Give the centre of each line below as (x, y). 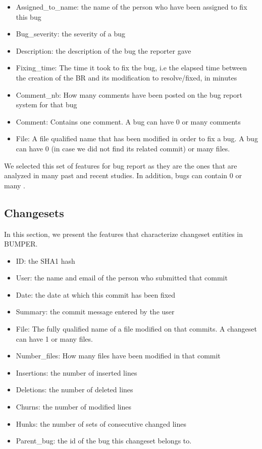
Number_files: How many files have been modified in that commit (118, 356)
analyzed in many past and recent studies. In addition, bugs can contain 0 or (123, 175)
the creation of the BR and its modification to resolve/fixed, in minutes (126, 77)
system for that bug (46, 105)
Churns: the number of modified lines (73, 407)
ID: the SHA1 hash (45, 260)
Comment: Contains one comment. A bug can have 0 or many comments (128, 121)
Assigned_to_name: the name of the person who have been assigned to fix (132, 7)
